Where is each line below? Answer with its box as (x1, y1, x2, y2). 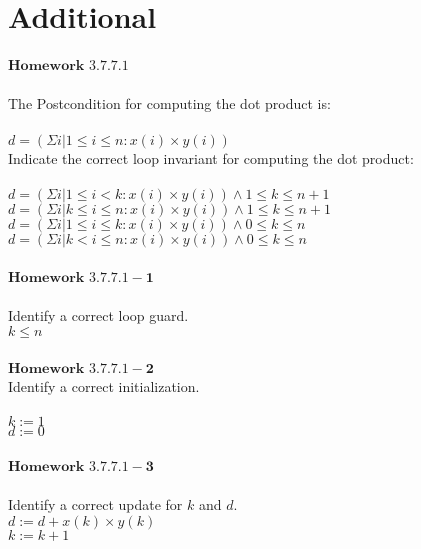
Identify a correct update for (8, 494, 183, 515)
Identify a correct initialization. (8, 376, 200, 397)
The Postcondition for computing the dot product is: (8, 93, 331, 114)
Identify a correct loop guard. (8, 305, 189, 326)
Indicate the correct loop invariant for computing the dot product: (8, 147, 414, 168)
